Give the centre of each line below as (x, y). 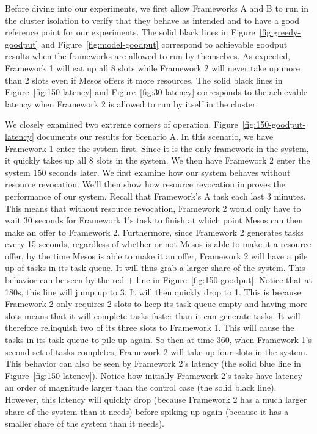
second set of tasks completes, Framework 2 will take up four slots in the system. (156, 351)
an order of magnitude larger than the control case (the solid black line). (141, 387)
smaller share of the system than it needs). (85, 423)
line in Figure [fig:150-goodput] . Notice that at (224, 280)
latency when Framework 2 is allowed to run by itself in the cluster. (132, 103)
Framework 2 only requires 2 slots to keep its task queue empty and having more (156, 304)
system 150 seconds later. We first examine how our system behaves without (148, 172)
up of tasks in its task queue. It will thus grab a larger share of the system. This (155, 268)
